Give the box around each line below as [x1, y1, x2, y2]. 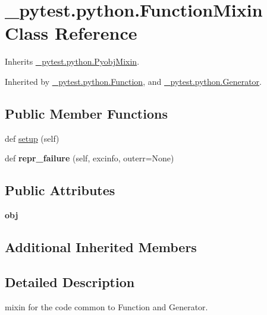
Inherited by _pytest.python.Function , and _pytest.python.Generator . [5, 75, 262, 87]
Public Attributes [5, 181, 115, 199]
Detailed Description [5, 272, 135, 291]
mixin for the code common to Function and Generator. [5, 300, 208, 313]
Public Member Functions [5, 104, 168, 122]
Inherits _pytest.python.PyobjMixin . [5, 55, 140, 68]
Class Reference [5, 21, 137, 45]
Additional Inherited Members [5, 238, 197, 256]
